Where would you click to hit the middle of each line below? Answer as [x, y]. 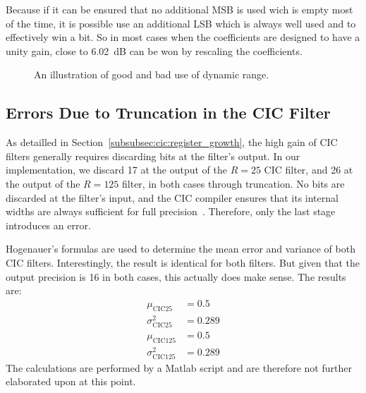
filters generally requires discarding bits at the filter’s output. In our [153, 156]
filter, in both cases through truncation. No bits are [233, 183]
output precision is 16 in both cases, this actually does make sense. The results [176, 276]
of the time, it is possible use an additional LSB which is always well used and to [181, 23]
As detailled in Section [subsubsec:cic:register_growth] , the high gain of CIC [172, 142]
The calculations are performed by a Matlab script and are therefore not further [179, 367]
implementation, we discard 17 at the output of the [116, 170]
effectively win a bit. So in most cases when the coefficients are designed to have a [183, 37]
